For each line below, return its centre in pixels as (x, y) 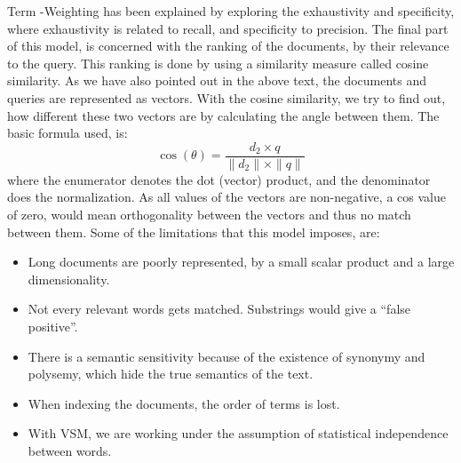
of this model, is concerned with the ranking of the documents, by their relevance (228, 46)
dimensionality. (69, 279)
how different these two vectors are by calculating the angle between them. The (223, 115)
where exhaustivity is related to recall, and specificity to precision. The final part (228, 28)
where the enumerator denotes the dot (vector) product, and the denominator (219, 179)
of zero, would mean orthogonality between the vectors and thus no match (209, 214)
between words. (70, 450)
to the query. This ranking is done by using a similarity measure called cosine (218, 63)
